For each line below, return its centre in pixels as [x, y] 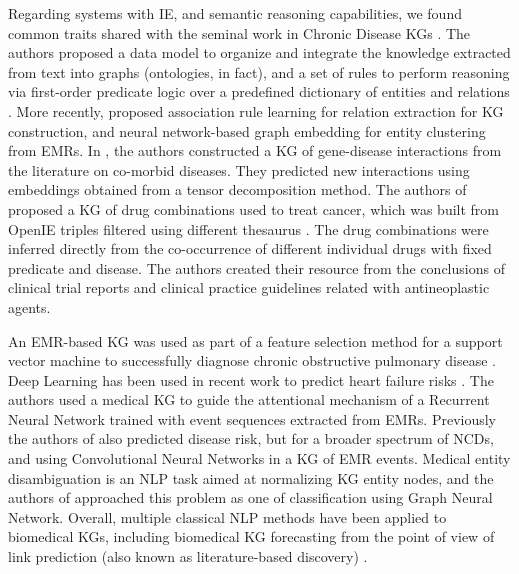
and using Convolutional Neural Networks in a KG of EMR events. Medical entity [259, 458]
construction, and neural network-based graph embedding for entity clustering [247, 130]
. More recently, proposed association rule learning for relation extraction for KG [256, 110]
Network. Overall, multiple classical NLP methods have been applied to [227, 516]
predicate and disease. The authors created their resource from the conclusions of [256, 267]
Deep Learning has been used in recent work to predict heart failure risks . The [251, 379]
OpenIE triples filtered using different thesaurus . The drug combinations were [248, 228]
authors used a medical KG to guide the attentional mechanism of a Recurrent [249, 399]
